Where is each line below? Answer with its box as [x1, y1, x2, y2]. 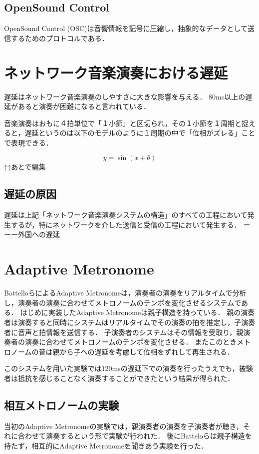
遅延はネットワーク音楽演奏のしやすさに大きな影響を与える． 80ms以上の [4, 91, 246, 101]
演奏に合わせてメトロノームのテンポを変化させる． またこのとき [24, 336, 237, 347]
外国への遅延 [17, 229, 60, 239]
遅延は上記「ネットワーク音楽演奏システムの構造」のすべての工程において [4, 209, 248, 220]
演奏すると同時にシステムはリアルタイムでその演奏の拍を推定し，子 [17, 316, 242, 327]
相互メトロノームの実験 [4, 397, 119, 412]
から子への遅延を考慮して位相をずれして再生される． [59, 346, 234, 356]
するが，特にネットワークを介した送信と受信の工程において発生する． [10, 219, 241, 229]
